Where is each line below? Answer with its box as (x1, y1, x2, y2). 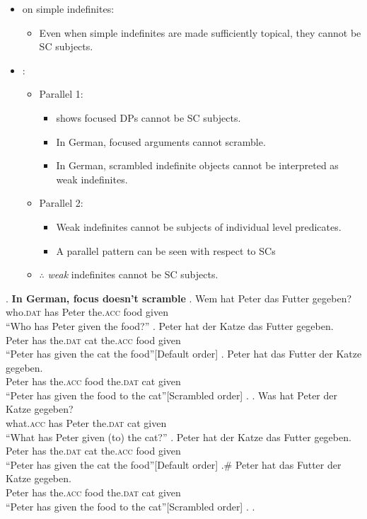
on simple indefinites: (22, 1, 115, 16)
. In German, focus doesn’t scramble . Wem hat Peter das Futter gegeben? (6, 290, 352, 305)
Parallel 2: (39, 195, 83, 210)
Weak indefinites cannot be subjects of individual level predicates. (56, 219, 342, 234)
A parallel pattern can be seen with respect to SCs (56, 243, 276, 258)
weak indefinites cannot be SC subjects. (47, 267, 219, 282)
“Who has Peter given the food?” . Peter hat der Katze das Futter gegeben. (6, 318, 334, 333)
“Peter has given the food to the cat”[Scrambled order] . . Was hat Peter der (6, 387, 337, 402)
